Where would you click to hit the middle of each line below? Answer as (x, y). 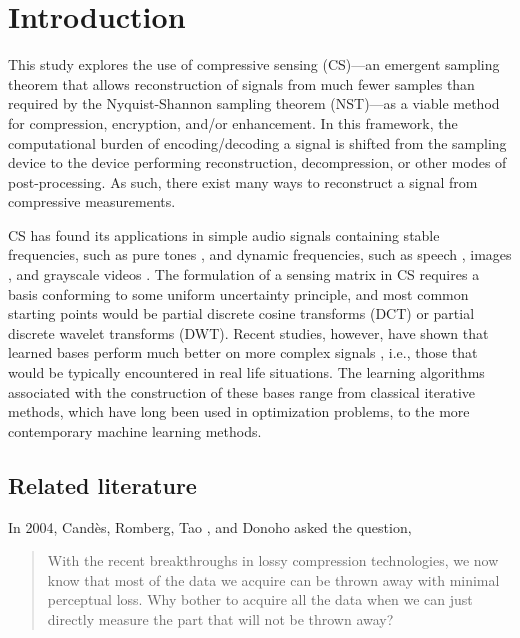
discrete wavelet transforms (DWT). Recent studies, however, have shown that (248, 332)
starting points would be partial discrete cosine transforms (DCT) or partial (241, 313)
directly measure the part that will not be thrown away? (220, 618)
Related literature (102, 484)
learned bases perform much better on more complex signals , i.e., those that (243, 352)
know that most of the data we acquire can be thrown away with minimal (273, 579)
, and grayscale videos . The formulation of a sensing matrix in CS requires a (244, 274)
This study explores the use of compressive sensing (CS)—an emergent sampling (254, 64)
